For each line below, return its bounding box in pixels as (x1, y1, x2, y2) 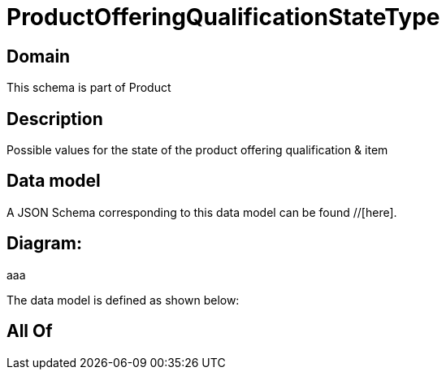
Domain (6, 45, 71, 67)
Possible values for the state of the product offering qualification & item (6, 143, 388, 158)
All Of (6, 321, 53, 342)
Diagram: (6, 233, 82, 254)
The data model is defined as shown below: (6, 292, 240, 307)
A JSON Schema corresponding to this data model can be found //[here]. (6, 205, 397, 219)
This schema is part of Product (6, 80, 171, 95)
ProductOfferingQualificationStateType (6, 3, 440, 31)
